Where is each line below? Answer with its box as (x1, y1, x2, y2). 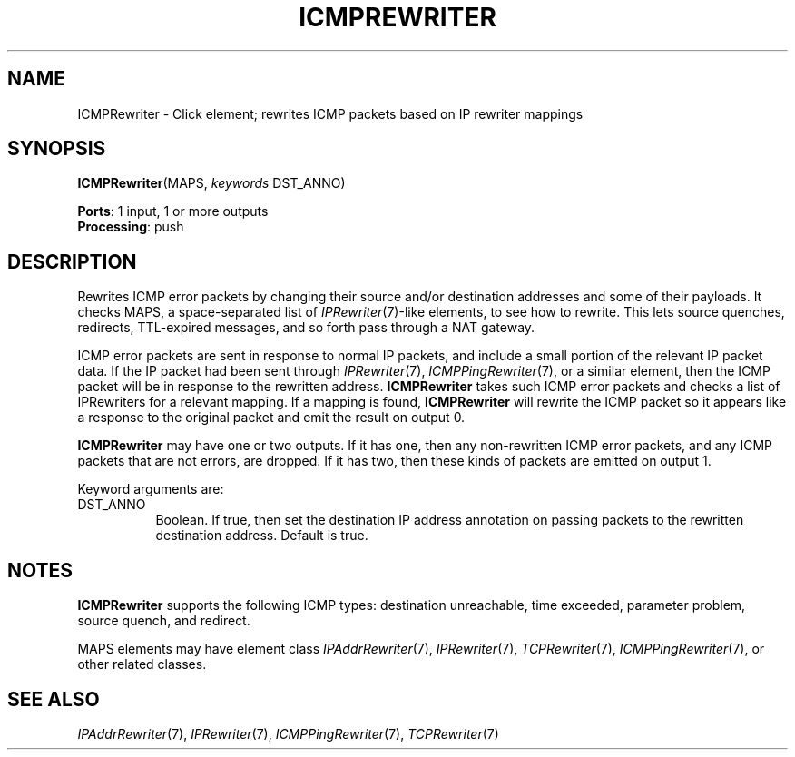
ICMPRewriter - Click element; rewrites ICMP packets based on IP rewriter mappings (77, 105, 584, 122)
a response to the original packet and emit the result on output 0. (77, 409, 466, 426)
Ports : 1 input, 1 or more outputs (77, 203, 269, 220)
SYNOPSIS (7, 137, 106, 161)
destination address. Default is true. (155, 527, 368, 544)
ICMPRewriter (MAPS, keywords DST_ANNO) (77, 175, 346, 192)
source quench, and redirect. (77, 613, 250, 629)
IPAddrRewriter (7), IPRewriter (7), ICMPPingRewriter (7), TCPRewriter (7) (77, 725, 499, 742)
